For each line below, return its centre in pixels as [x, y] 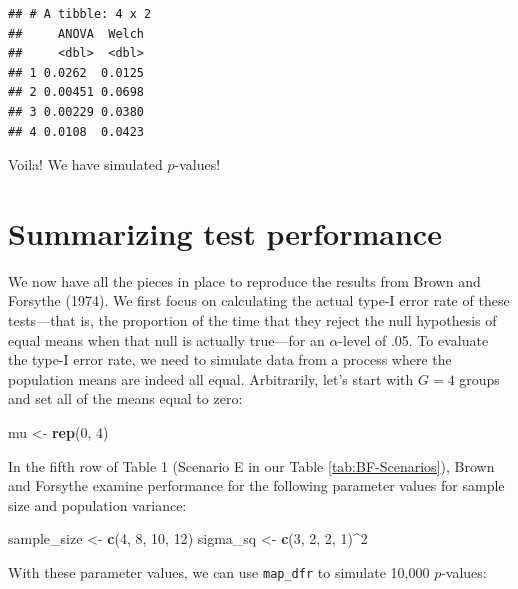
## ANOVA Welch [76, 33]
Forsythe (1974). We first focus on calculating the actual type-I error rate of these [259, 300]
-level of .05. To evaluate [413, 339]
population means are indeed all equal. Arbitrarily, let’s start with [211, 378]
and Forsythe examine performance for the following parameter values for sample [256, 485]
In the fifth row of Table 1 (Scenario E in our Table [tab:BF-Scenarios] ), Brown [251, 465]
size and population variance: [97, 504]
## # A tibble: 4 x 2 [80, 14]
